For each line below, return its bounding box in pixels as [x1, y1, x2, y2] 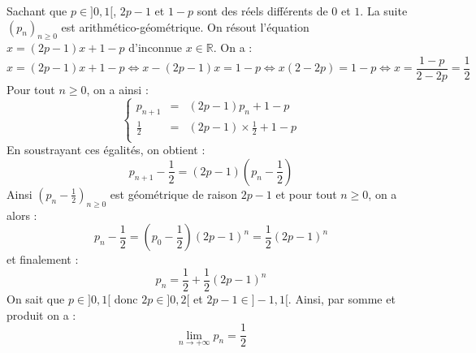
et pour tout [275, 185, 337, 202]
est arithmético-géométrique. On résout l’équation [61, 18, 309, 35]
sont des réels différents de [197, 2, 328, 19]
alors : [6, 206, 37, 223]
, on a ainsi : [86, 81, 149, 98]
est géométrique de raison [110, 185, 238, 202]
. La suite [360, 2, 408, 19]
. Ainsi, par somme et [288, 291, 396, 308]
